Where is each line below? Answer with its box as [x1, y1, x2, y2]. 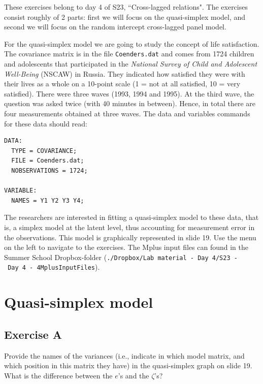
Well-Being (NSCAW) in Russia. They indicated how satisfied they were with [4, 68, 245, 79]
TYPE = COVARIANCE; [11, 147, 77, 154]
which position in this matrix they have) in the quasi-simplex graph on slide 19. [4, 360, 252, 371]
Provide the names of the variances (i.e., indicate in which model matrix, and [4, 350, 245, 361]
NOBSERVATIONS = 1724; [11, 167, 88, 174]
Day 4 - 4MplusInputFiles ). [8, 262, 100, 272]
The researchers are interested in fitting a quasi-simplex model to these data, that [4, 212, 259, 222]
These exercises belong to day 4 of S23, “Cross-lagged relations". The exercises [4, 2, 248, 12]
